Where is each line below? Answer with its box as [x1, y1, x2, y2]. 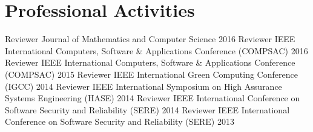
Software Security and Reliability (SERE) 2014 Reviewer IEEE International [5, 103, 290, 116]
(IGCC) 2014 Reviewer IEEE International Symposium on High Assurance [5, 80, 282, 92]
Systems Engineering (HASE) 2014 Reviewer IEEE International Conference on [5, 92, 300, 104]
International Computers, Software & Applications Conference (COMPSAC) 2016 [5, 44, 308, 57]
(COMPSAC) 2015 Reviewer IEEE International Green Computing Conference [5, 68, 298, 80]
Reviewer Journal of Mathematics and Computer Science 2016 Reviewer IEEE [5, 33, 295, 45]
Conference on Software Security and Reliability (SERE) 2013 [5, 115, 234, 128]
